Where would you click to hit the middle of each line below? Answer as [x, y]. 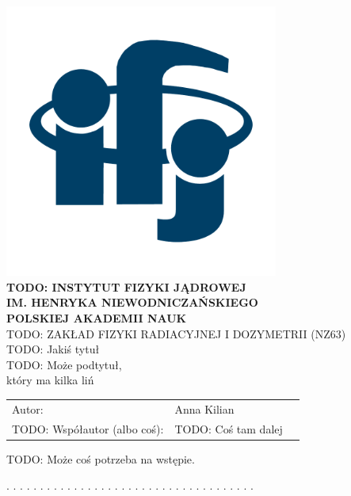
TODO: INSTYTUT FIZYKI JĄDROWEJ [126, 286]
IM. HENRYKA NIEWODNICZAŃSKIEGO [132, 302]
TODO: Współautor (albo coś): [88, 428]
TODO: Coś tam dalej [229, 428]
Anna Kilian [204, 408]
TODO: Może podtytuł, [64, 364]
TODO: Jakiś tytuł [53, 349]
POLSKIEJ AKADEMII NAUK [97, 317]
